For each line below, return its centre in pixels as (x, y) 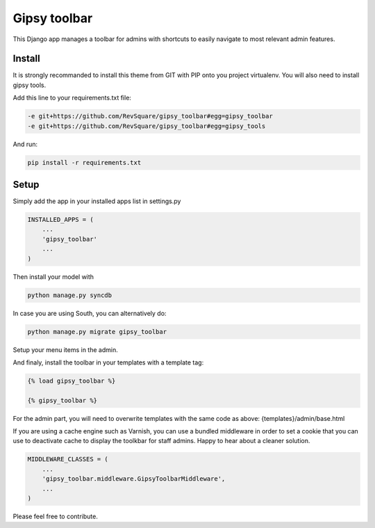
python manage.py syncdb (70, 295)
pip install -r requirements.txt (84, 162)
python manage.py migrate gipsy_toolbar (97, 331)
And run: (25, 144)
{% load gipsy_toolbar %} (72, 381)
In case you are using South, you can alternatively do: (90, 313)
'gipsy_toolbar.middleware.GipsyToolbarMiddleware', (134, 479)
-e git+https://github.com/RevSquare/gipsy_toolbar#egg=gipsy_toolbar (150, 116)
